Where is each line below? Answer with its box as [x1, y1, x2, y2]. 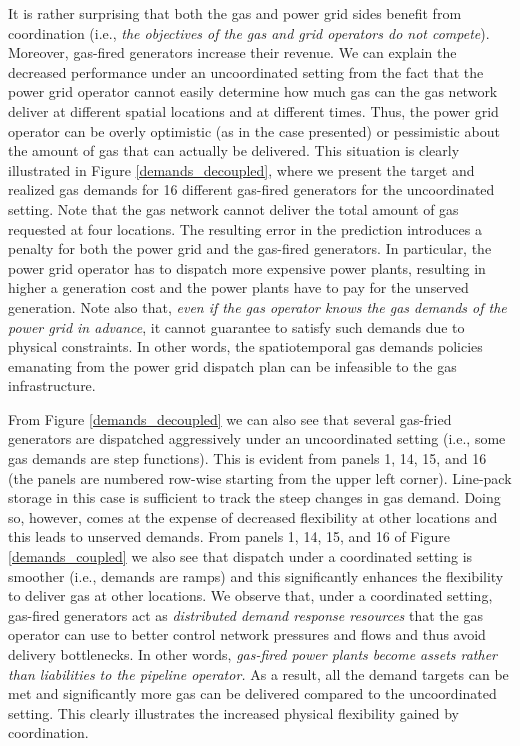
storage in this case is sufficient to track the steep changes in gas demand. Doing [8, 487, 501, 508]
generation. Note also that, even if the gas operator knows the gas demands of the [8, 296, 507, 317]
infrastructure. [8, 375, 96, 396]
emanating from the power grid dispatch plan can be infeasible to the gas [8, 355, 457, 376]
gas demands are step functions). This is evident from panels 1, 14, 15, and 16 [8, 448, 487, 469]
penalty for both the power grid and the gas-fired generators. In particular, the [8, 238, 492, 259]
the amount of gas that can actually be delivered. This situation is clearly [8, 140, 460, 161]
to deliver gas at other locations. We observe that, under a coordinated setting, [8, 585, 493, 606]
